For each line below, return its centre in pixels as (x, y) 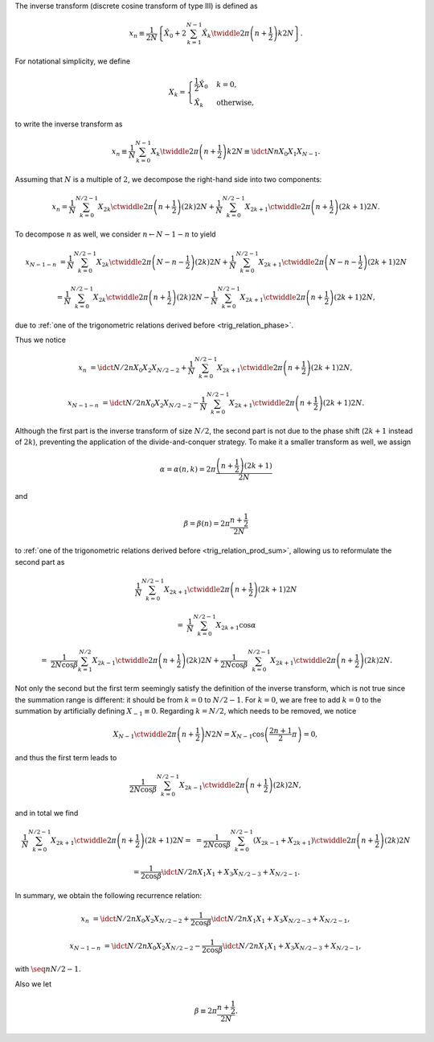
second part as (40, 562)
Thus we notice (41, 340)
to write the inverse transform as (69, 124)
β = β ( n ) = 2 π (207, 523)
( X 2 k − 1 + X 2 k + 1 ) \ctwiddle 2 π (305, 841)
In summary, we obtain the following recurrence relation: (108, 895)
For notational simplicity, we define (73, 61)
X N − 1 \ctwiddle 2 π (145, 735)
